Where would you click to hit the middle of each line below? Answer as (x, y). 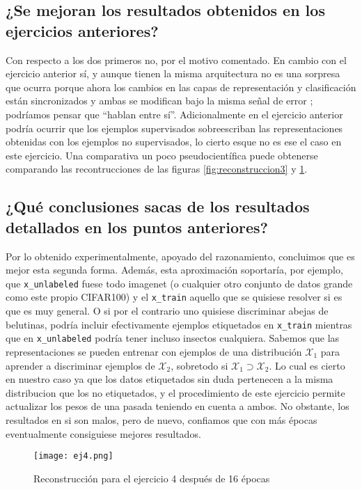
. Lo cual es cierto (307, 365)
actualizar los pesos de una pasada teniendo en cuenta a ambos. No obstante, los (178, 406)
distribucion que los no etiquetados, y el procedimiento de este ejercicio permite (175, 392)
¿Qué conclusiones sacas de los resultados (158, 206)
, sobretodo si (199, 365)
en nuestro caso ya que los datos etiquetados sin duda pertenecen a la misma (170, 379)
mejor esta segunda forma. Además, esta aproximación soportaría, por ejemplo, (174, 270)
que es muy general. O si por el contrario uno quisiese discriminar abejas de (167, 311)
